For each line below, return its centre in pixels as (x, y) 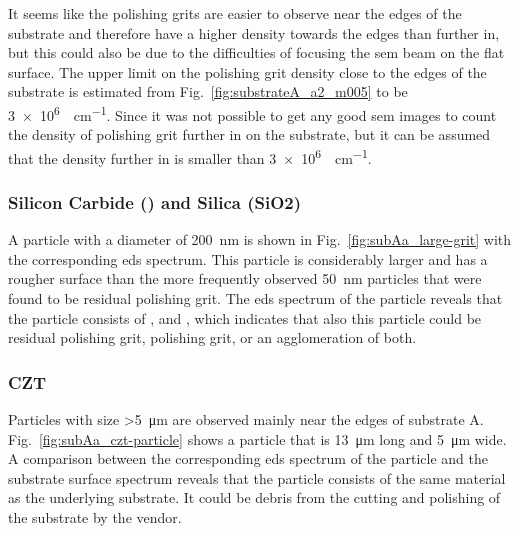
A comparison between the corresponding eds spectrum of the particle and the (248, 458)
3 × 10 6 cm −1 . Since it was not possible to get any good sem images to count (252, 113)
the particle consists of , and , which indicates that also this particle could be (245, 317)
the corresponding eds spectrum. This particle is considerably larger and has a (248, 258)
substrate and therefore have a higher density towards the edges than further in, (254, 32)
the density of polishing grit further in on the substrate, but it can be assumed (249, 134)
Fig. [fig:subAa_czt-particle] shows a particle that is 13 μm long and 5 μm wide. (257, 438)
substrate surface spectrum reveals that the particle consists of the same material (257, 477)
